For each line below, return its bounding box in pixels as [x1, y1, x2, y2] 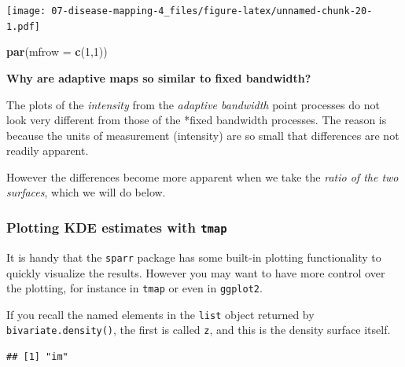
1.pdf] [6, 20, 40, 32]
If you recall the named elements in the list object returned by [6, 306, 315, 322]
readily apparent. [6, 142, 89, 159]
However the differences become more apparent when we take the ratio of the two [6, 168, 399, 185]
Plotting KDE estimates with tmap [6, 217, 227, 237]
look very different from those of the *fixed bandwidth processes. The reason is [6, 112, 387, 128]
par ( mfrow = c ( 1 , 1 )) [6, 43, 108, 60]
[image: [6, 6, 46, 17]
